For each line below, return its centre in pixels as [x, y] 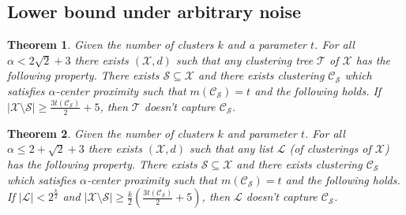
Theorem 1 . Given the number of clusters [111, 44]
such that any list [231, 148]
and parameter [262, 133]
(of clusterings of [330, 148]
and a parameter [267, 44]
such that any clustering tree [244, 59]
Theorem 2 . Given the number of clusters [111, 133]
